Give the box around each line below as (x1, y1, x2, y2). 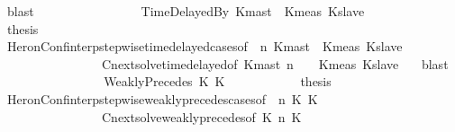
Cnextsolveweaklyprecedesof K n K (101, 107, 302, 126)
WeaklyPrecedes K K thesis (104, 72, 332, 91)
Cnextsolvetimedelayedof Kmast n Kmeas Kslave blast (101, 54, 449, 73)
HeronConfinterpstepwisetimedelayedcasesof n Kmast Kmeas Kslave (6, 37, 403, 56)
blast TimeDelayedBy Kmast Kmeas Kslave (6, 2, 365, 20)
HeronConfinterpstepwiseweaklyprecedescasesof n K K (6, 89, 318, 108)
